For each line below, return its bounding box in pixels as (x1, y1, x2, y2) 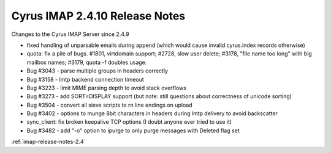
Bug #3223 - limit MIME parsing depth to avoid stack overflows (26, 84, 187, 91)
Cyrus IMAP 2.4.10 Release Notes (11, 9, 186, 23)
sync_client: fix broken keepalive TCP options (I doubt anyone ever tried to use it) (26, 118, 232, 126)
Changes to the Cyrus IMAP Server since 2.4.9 (11, 30, 129, 38)
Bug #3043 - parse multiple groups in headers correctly (26, 67, 169, 74)
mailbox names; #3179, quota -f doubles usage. (26, 59, 147, 66)
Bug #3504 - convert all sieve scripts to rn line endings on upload (26, 101, 192, 109)
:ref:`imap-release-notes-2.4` (11, 138, 86, 146)
